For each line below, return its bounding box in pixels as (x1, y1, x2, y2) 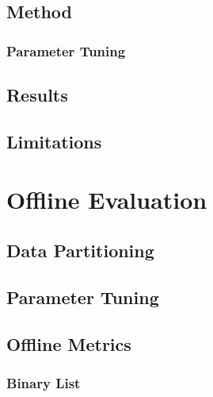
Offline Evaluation (6, 183, 207, 216)
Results (6, 83, 68, 107)
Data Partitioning (6, 237, 154, 262)
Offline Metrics (6, 331, 131, 356)
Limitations (6, 129, 102, 153)
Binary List (6, 372, 81, 392)
